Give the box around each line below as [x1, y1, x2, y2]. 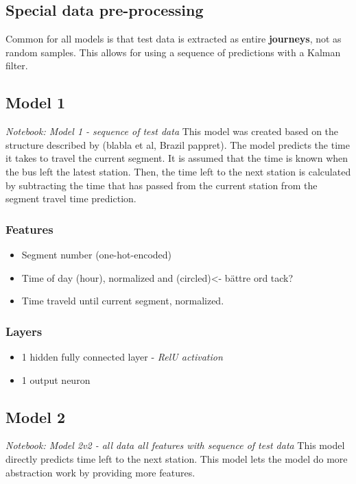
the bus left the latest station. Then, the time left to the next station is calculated [5, 164, 351, 178]
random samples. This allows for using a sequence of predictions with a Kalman [5, 45, 341, 59]
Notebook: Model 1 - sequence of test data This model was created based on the [5, 124, 339, 138]
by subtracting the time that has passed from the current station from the [5, 178, 318, 192]
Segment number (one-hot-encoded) [21, 247, 171, 261]
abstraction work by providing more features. [5, 465, 195, 479]
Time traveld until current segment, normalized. [21, 293, 224, 308]
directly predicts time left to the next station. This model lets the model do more [5, 451, 348, 465]
